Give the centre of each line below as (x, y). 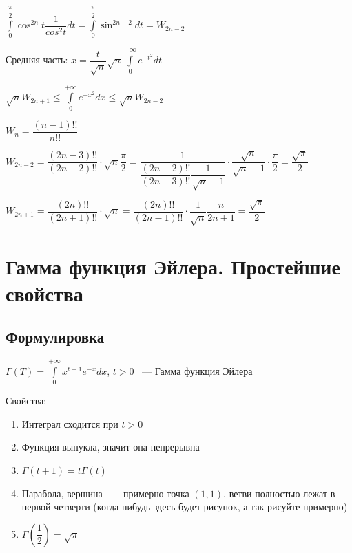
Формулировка (55, 337)
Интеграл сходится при (70, 423)
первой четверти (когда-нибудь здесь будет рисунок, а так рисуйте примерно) (185, 507)
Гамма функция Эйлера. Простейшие (173, 266)
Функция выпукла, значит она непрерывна (111, 447)
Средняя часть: (37, 59)
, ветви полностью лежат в (279, 493)
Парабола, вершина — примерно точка (105, 493)
